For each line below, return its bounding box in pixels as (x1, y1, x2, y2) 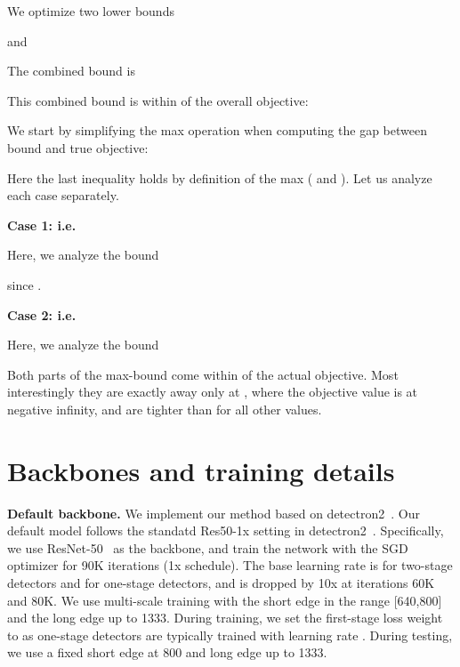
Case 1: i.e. (7, 215, 77, 234)
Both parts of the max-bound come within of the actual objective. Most (7, 365, 399, 383)
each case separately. (7, 186, 119, 205)
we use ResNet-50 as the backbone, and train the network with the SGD (7, 538, 408, 557)
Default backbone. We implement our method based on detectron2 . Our (7, 503, 420, 522)
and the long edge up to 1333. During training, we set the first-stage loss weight (7, 608, 443, 627)
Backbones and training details (7, 452, 395, 488)
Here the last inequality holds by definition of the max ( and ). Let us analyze (7, 168, 432, 187)
